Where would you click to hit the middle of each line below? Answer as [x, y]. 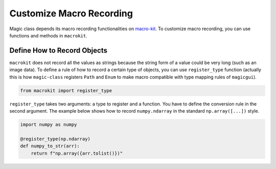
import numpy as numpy [49, 124]
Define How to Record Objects [58, 50]
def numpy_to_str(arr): [50, 146]
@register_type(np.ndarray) [55, 139]
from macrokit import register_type [66, 90]
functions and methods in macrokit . [48, 35]
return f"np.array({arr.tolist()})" [77, 153]
